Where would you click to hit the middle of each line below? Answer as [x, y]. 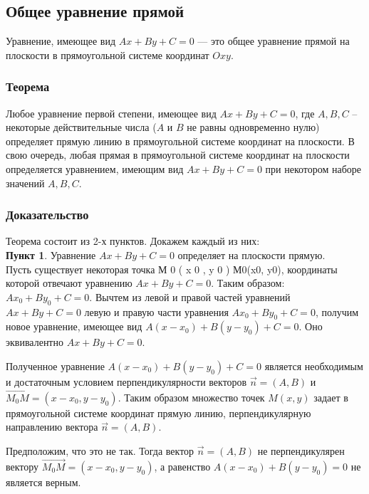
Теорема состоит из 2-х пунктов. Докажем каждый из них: [133, 241]
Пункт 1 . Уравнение [51, 254]
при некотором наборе [313, 168]
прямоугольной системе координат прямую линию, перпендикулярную [158, 412]
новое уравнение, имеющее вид [74, 326]
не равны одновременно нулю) [253, 127]
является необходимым [314, 366]
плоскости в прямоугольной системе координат [108, 54]
